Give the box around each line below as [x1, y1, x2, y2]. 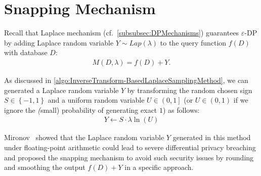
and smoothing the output [4, 162, 85, 172]
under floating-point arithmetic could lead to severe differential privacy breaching [4, 142, 256, 152]
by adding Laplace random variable [4, 37, 114, 48]
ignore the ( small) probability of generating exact [4, 104, 157, 115]
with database [4, 47, 48, 58]
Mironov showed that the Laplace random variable [4, 132, 164, 143]
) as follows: [162, 104, 200, 115]
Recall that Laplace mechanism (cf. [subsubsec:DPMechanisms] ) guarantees [4, 27, 239, 38]
